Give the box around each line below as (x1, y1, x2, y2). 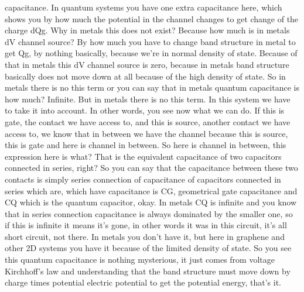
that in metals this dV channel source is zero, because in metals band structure (5, 58, 289, 70)
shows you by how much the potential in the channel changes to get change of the (5, 12, 299, 25)
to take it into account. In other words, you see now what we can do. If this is (5, 104, 285, 116)
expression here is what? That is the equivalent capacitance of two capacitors (5, 150, 282, 162)
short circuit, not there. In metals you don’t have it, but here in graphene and (5, 230, 285, 242)
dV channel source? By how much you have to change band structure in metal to (5, 35, 296, 47)
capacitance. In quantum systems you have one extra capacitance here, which (5, 1, 282, 13)
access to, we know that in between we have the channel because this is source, (5, 127, 288, 139)
